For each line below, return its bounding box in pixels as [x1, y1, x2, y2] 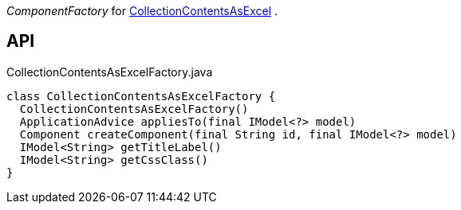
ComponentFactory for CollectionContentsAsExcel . [6, 4, 278, 17]
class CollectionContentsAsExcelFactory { [6, 89, 276, 103]
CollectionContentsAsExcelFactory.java [6, 64, 213, 79]
